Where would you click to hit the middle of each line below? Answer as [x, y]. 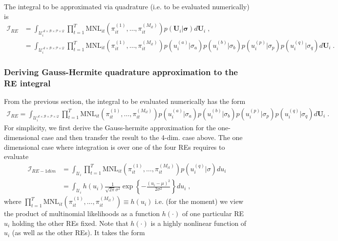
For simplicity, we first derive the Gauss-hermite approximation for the [110, 128]
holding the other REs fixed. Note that [70, 223]
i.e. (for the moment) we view [199, 201]
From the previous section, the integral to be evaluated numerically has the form [125, 101]
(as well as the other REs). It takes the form [78, 232]
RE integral [27, 83]
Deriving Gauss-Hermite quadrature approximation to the [121, 71]
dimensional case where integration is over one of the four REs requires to [115, 147]
